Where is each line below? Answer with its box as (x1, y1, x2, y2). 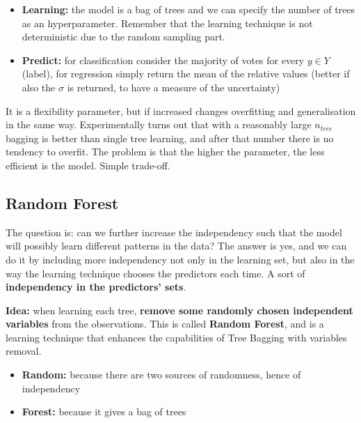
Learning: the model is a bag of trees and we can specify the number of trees (22, 2, 355, 16)
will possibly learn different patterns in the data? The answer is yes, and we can (6, 238, 347, 253)
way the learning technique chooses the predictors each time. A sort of (6, 266, 305, 280)
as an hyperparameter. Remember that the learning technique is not (22, 15, 313, 30)
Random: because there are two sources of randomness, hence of (22, 367, 301, 382)
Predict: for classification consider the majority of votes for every (22, 52, 305, 67)
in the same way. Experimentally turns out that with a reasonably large (6, 117, 312, 132)
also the (22, 79, 56, 94)
